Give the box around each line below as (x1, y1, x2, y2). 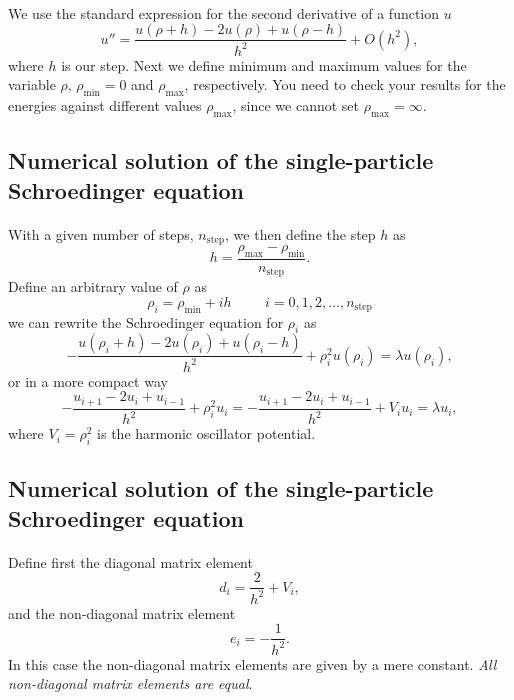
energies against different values (8, 94, 202, 115)
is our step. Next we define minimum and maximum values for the (61, 54, 467, 75)
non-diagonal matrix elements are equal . (8, 673, 253, 694)
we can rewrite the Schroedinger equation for (8, 311, 284, 332)
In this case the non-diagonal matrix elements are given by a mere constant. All (8, 653, 497, 674)
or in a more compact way (8, 370, 168, 391)
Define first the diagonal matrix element (8, 551, 253, 572)
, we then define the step (225, 223, 376, 244)
